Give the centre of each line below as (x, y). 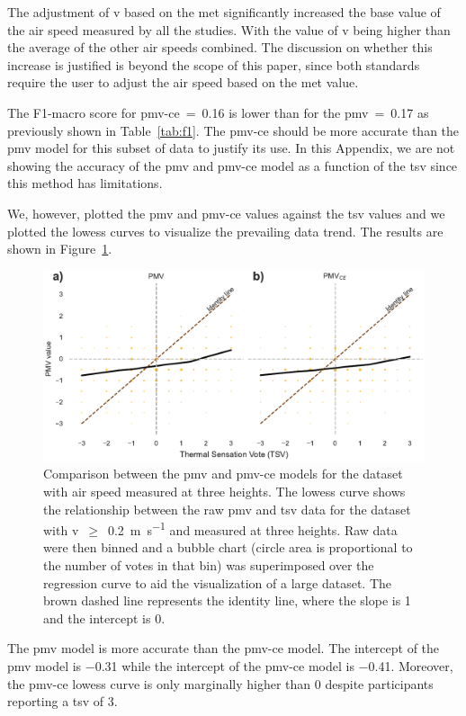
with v (61, 529)
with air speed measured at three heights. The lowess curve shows (224, 491)
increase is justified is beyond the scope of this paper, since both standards (214, 64)
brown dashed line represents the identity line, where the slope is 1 (227, 600)
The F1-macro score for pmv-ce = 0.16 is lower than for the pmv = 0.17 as (218, 112)
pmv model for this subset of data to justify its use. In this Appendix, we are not (231, 148)
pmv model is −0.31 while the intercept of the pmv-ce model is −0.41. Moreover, (230, 665)
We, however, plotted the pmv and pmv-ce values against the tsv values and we (226, 213)
